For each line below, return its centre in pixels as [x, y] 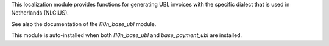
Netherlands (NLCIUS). [40, 13]
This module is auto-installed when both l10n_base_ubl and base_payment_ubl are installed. [127, 35]
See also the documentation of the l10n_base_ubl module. [84, 24]
